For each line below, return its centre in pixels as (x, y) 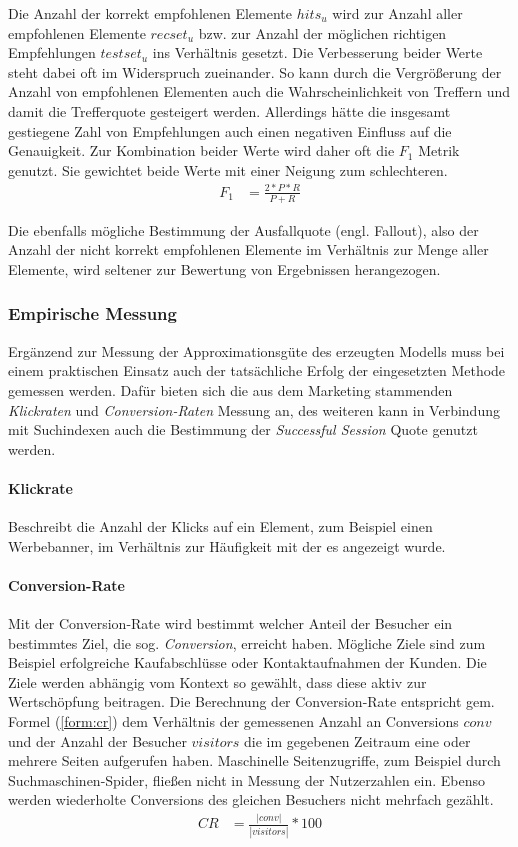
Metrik (439, 150)
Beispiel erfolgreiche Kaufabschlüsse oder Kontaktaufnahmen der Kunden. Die (247, 662)
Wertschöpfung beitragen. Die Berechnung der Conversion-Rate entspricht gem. (251, 701)
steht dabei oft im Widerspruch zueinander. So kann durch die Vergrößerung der (255, 71)
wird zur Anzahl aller (397, 13)
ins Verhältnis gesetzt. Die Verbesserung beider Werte (317, 52)
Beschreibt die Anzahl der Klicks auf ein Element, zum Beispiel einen (220, 526)
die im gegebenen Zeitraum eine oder (357, 740)
